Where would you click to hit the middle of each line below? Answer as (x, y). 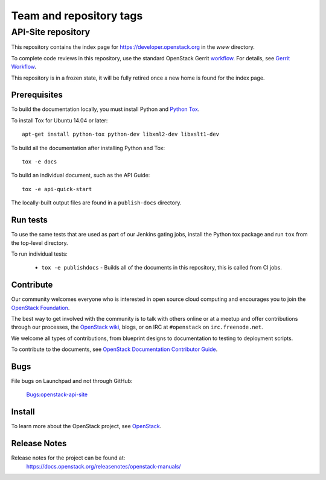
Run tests (29, 220)
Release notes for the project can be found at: (68, 458)
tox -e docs (40, 162)
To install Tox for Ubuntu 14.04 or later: (59, 120)
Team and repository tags (77, 16)
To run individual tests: (39, 254)
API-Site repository (51, 32)
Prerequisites (37, 95)
